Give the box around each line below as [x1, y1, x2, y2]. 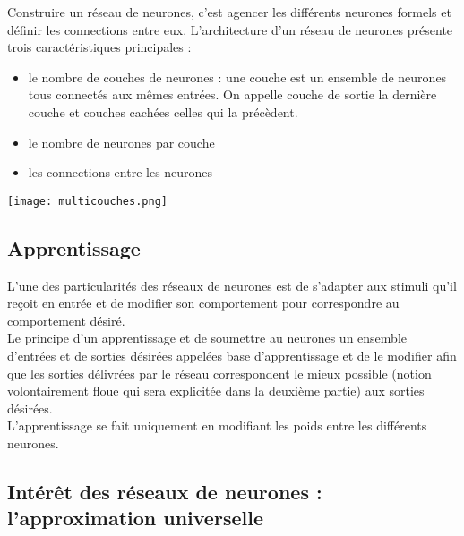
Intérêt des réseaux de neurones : [7, 477, 322, 505]
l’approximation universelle [7, 504, 263, 532]
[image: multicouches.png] [7, 194, 168, 208]
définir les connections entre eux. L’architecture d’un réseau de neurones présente [7, 20, 453, 38]
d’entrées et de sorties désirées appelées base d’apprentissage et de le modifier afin [7, 345, 457, 364]
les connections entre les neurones [28, 163, 213, 182]
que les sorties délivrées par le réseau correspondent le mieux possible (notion [7, 363, 432, 382]
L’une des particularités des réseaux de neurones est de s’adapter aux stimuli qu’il [7, 276, 457, 294]
